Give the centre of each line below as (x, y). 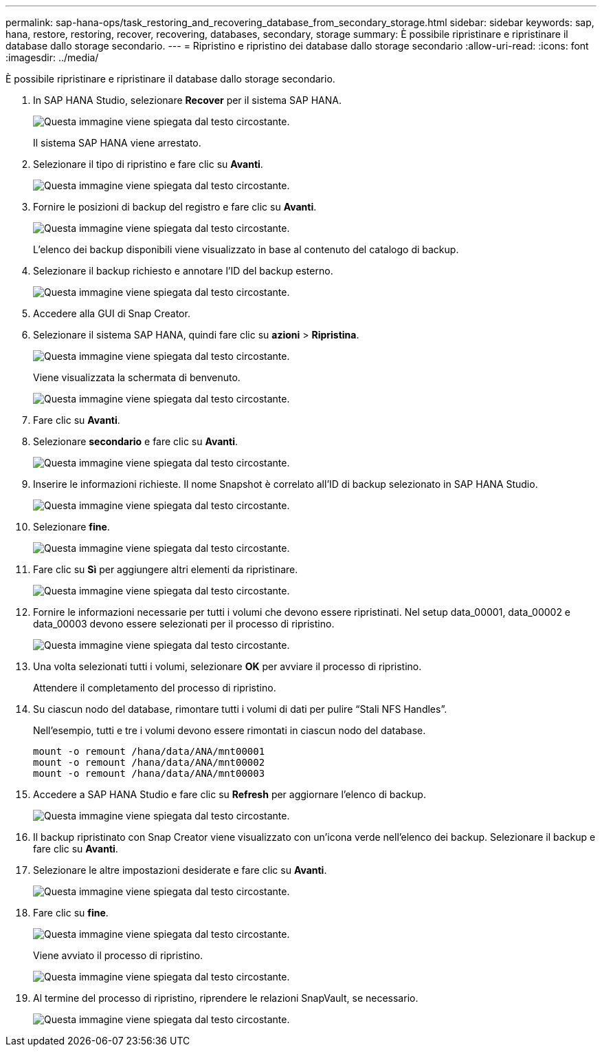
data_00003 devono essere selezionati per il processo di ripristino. (184, 624)
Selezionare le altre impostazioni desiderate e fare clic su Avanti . (180, 870)
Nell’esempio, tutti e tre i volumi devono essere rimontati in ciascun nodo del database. (230, 730)
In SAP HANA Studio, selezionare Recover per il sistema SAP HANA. (187, 100)
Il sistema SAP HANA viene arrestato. (117, 143)
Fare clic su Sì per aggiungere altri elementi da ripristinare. (166, 569)
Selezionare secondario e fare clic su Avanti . (136, 441)
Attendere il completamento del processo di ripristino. (155, 688)
